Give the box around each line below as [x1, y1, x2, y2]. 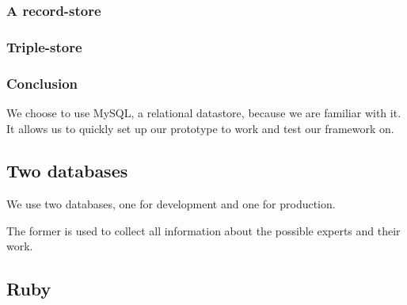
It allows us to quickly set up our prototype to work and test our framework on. [6, 120, 394, 136]
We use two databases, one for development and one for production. [6, 196, 336, 212]
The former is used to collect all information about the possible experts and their [6, 222, 401, 238]
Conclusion [6, 73, 78, 93]
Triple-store [6, 36, 82, 56]
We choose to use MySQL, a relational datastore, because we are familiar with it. [6, 104, 401, 120]
